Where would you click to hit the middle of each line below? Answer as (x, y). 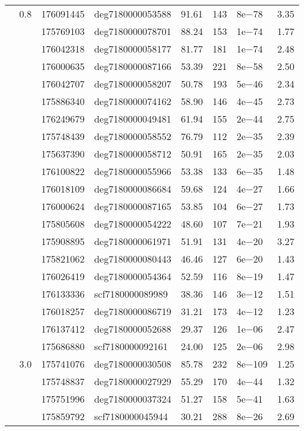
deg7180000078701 (133, 31)
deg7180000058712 (133, 154)
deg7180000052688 (133, 329)
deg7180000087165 (133, 206)
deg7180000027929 (133, 381)
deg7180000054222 (133, 224)
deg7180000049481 (133, 119)
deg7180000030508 (133, 364)
